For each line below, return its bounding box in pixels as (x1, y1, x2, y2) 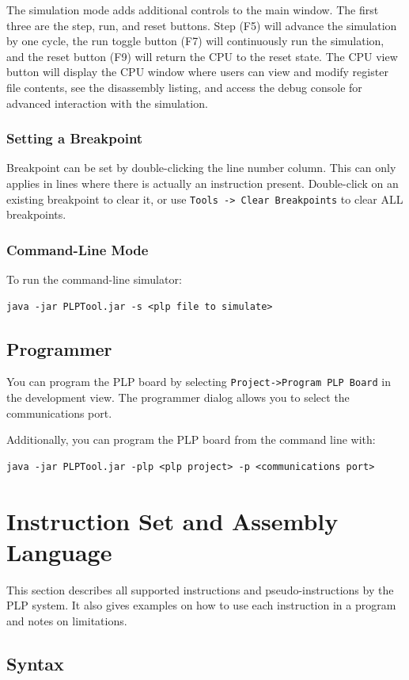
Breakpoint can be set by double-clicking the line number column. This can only (6, 159, 396, 176)
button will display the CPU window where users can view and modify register (6, 63, 388, 80)
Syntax (6, 651, 64, 675)
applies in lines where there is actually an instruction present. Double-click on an (6, 174, 399, 191)
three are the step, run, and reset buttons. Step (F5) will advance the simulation (6, 17, 397, 33)
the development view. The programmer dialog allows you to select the (6, 389, 350, 406)
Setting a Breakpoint (6, 128, 143, 148)
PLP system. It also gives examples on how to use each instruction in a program (6, 597, 396, 613)
